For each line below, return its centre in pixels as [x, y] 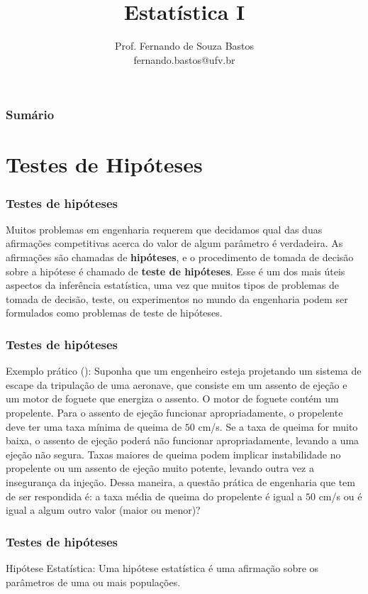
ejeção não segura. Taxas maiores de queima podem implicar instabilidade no [173, 454]
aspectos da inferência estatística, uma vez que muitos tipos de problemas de [172, 285]
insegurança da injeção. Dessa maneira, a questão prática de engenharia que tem [180, 482]
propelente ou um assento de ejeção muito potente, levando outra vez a [160, 468]
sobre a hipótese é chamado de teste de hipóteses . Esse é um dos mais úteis [175, 271]
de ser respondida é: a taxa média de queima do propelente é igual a [154, 496]
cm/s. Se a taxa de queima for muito [278, 426]
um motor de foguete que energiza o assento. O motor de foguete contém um [172, 398]
